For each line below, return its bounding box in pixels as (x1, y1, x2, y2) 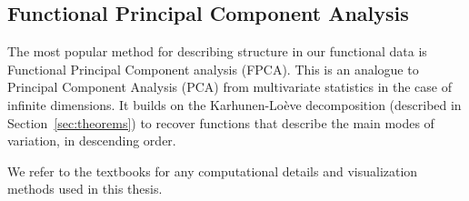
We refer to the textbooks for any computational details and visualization (7, 161, 418, 180)
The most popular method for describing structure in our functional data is (7, 42, 427, 61)
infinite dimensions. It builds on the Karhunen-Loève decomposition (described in (7, 95, 462, 114)
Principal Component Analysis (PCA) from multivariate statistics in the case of (7, 77, 453, 96)
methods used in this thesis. (7, 179, 163, 198)
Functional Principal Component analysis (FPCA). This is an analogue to (7, 59, 419, 78)
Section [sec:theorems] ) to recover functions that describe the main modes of (7, 113, 434, 132)
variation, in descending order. (7, 131, 176, 150)
